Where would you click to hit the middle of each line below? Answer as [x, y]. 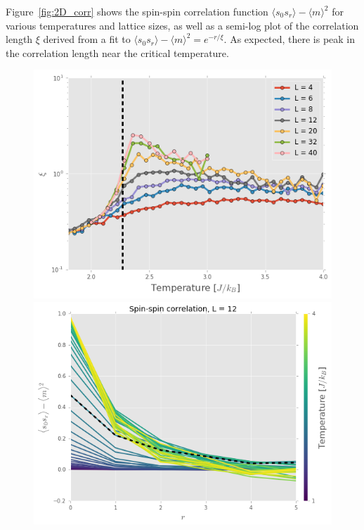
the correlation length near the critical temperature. [117, 52]
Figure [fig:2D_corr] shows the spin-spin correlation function [137, 11]
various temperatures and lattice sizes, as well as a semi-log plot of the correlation [182, 25]
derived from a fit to [87, 39]
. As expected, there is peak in [290, 39]
